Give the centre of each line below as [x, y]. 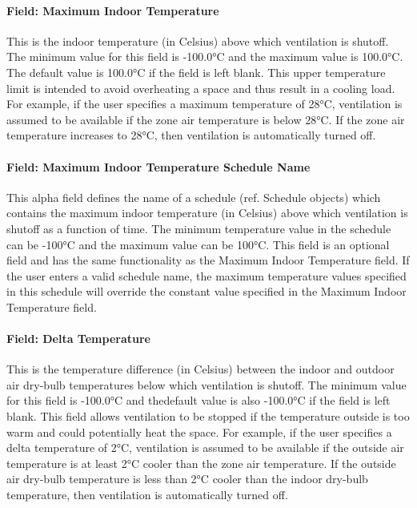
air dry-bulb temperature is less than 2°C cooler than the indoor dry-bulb [187, 479]
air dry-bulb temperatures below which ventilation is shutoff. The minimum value [206, 384]
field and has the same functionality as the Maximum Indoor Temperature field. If [208, 260]
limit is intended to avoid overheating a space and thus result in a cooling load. [201, 88]
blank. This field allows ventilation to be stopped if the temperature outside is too [208, 416]
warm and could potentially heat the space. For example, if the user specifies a [199, 431]
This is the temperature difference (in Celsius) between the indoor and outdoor [200, 369]
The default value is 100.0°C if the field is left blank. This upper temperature [196, 72]
